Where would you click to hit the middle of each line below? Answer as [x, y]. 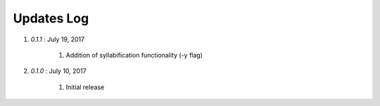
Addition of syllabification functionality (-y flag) [134, 55]
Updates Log [51, 18]
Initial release [85, 87]
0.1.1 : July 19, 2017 [57, 39]
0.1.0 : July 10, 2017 [59, 71]
